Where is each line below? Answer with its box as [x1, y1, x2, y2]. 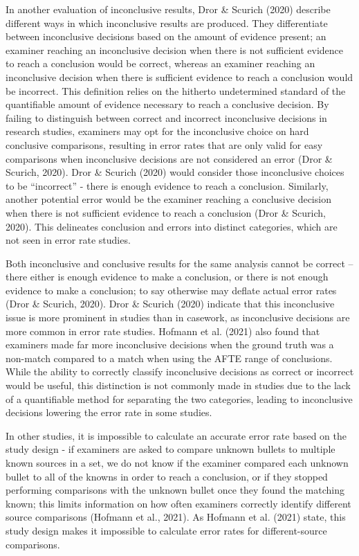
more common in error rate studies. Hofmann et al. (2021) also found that [6, 323, 320, 338]
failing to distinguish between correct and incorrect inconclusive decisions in [6, 110, 327, 125]
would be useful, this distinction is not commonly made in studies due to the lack [6, 378, 351, 393]
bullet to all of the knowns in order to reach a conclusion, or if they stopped [6, 469, 328, 483]
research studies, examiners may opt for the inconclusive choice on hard [6, 124, 309, 138]
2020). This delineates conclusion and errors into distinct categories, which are [6, 219, 338, 233]
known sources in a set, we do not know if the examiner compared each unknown [6, 456, 349, 469]
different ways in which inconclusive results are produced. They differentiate [6, 15, 328, 30]
